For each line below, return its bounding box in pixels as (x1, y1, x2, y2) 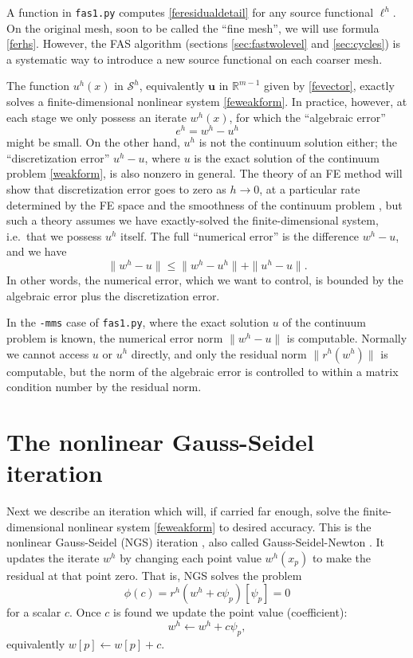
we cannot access (6, 345, 89, 362)
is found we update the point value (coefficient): (112, 604, 348, 621)
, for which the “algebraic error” (229, 108, 386, 125)
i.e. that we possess (6, 227, 102, 244)
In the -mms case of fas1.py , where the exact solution (6, 314, 269, 331)
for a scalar (6, 604, 61, 621)
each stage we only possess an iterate (6, 108, 187, 125)
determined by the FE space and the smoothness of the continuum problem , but (6, 196, 403, 213)
